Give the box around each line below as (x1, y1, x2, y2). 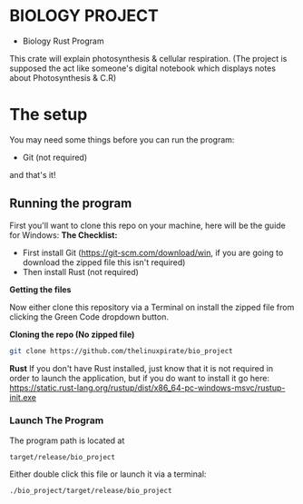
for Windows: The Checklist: (9, 229, 118, 241)
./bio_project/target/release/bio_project (9, 486, 172, 495)
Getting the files (9, 283, 72, 295)
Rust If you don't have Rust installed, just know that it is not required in (9, 362, 274, 373)
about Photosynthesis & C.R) (9, 72, 117, 83)
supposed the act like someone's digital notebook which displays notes (9, 63, 277, 74)
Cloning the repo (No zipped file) (9, 329, 135, 340)
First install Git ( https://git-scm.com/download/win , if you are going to (22, 247, 284, 258)
